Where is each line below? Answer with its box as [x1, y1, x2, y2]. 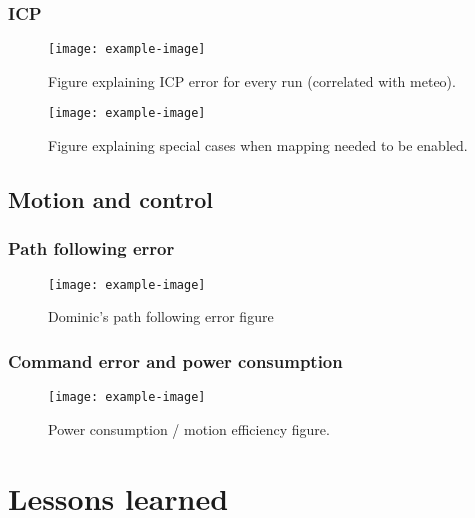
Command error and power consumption [8, 348, 343, 373]
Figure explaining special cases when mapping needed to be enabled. [48, 135, 468, 156]
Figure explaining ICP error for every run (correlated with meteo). [48, 70, 456, 91]
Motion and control [8, 184, 213, 215]
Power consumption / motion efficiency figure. [48, 418, 330, 439]
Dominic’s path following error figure [48, 306, 274, 327]
